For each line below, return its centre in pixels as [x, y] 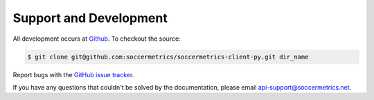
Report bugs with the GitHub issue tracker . [73, 74]
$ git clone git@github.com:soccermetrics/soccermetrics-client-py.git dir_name [168, 57]
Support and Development [90, 18]
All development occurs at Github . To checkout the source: [97, 39]
